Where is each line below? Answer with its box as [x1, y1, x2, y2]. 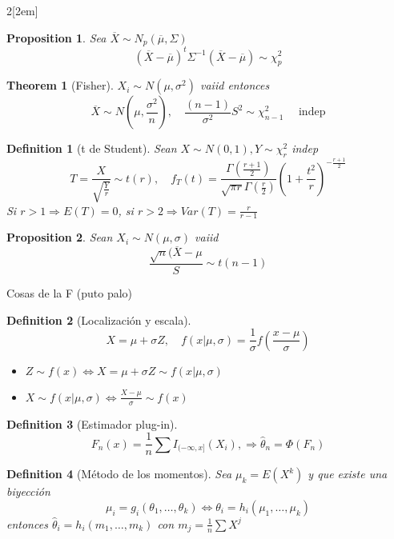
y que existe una [308, 465, 388, 482]
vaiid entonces [200, 77, 270, 94]
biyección [6, 483, 50, 500]
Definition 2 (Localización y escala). [6, 311, 191, 328]
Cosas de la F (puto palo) [6, 285, 133, 301]
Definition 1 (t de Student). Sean [6, 140, 177, 157]
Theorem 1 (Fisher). [6, 77, 114, 94]
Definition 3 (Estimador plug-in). [6, 415, 178, 432]
